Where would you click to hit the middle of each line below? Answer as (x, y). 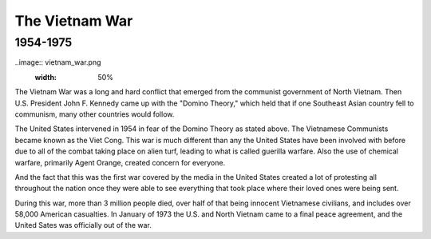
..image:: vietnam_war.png (58, 62)
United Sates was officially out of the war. (83, 225)
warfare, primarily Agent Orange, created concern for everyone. (120, 162)
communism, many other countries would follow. (95, 114)
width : (46, 77)
